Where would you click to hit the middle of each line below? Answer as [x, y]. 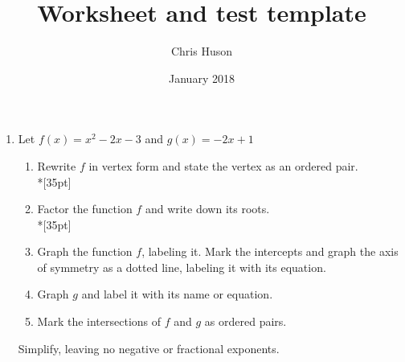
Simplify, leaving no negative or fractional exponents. [149, 348]
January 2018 [202, 78]
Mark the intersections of [99, 321]
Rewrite [57, 165]
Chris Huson [202, 51]
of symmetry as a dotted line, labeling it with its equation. [182, 267]
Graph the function [85, 251]
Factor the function [85, 209]
